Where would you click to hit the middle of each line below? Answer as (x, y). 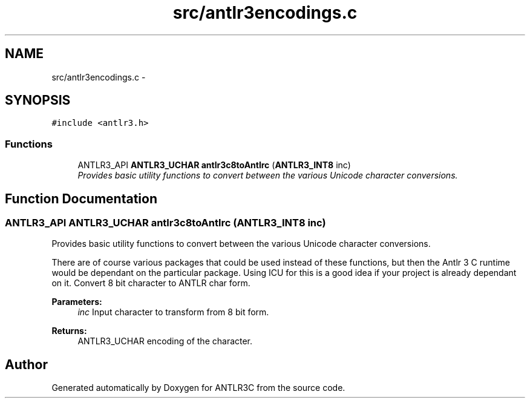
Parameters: (77, 302)
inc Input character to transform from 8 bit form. (173, 312)
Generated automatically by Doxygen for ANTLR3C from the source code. (198, 388)
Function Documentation (81, 198)
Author (26, 364)
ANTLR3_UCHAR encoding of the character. (165, 341)
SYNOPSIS (38, 100)
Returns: (69, 331)
